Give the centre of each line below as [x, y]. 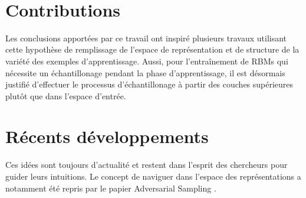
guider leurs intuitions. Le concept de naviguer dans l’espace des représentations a [153, 176]
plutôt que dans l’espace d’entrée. [66, 95]
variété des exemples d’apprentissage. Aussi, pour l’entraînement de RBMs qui [147, 61]
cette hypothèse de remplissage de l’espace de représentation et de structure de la [152, 49]
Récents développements [107, 136]
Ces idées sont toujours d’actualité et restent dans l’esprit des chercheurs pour [147, 165]
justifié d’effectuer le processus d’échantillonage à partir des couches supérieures [149, 84]
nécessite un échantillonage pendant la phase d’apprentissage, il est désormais [145, 72]
